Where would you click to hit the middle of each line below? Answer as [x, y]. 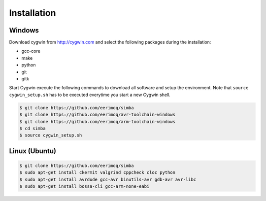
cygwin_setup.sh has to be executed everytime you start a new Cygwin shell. [90, 95]
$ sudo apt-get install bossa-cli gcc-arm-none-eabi [84, 186]
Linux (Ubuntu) [33, 151]
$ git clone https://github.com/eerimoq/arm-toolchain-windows [98, 121]
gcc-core [31, 51]
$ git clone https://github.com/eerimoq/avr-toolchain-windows [98, 115]
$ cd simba [33, 128]
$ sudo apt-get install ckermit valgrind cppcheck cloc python [98, 173]
